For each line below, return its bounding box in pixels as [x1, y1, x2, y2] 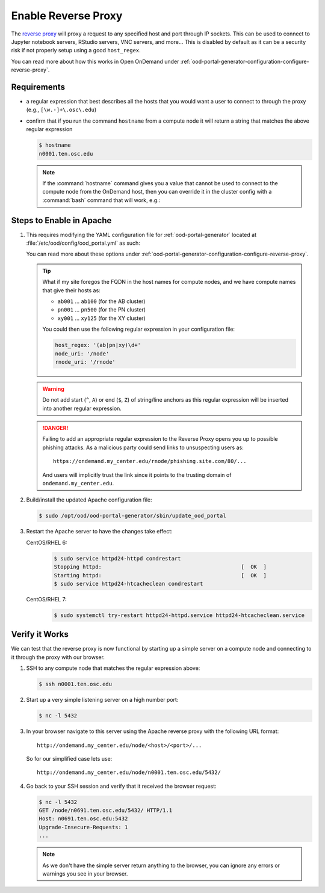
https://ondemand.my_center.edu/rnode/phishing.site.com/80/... [53, 458, 247, 465]
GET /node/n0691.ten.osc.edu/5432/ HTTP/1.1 [39, 807, 173, 814]
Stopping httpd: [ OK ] [54, 563, 267, 571]
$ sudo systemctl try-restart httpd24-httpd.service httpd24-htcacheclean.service [54, 612, 305, 619]
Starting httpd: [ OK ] [54, 572, 267, 578]
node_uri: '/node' [55, 350, 110, 357]
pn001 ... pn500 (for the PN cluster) [57, 306, 146, 313]
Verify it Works [11, 629, 69, 640]
